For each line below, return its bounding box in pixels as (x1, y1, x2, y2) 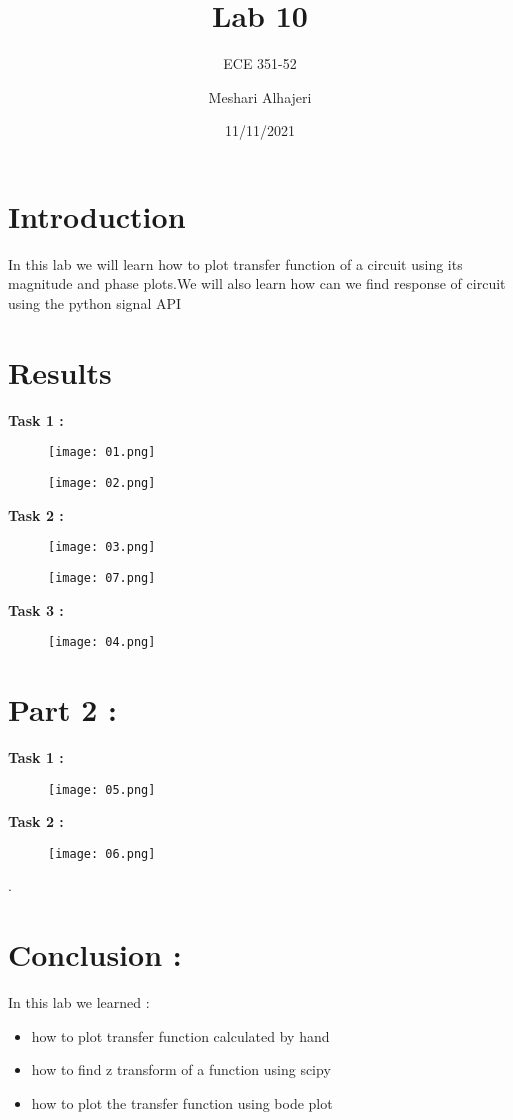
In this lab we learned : (8, 992, 150, 1013)
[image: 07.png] (48, 570, 156, 585)
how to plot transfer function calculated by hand (31, 1025, 330, 1046)
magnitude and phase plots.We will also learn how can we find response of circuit (8, 273, 506, 294)
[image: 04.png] (48, 635, 156, 650)
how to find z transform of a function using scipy (31, 1059, 331, 1080)
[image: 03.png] (48, 540, 156, 555)
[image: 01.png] (48, 445, 156, 460)
